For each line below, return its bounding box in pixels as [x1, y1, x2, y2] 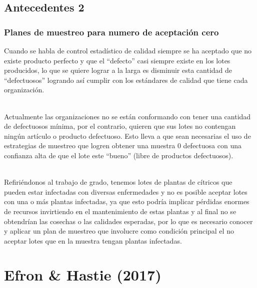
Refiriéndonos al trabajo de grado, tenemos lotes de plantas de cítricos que [4, 177, 232, 187]
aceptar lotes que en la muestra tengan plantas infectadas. [4, 235, 182, 246]
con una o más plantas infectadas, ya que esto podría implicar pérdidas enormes [4, 196, 249, 207]
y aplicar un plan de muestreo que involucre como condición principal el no [4, 226, 234, 236]
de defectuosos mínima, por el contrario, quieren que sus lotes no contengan [4, 121, 236, 131]
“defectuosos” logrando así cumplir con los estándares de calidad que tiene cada [4, 74, 248, 85]
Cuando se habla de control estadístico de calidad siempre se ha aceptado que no [4, 45, 252, 55]
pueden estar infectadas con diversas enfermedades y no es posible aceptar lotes [4, 186, 247, 197]
